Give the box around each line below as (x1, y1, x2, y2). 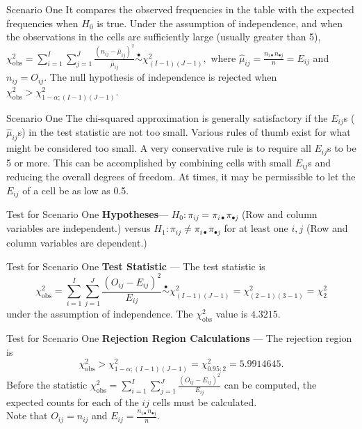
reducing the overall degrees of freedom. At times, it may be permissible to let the (6, 169, 356, 183)
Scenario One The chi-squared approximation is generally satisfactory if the (6, 110, 328, 125)
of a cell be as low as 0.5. (22, 182, 129, 197)
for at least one (224, 221, 288, 235)
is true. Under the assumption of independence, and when (97, 15, 343, 30)
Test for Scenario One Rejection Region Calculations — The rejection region (6, 331, 352, 345)
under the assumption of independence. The (6, 306, 193, 321)
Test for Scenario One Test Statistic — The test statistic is (6, 258, 265, 273)
